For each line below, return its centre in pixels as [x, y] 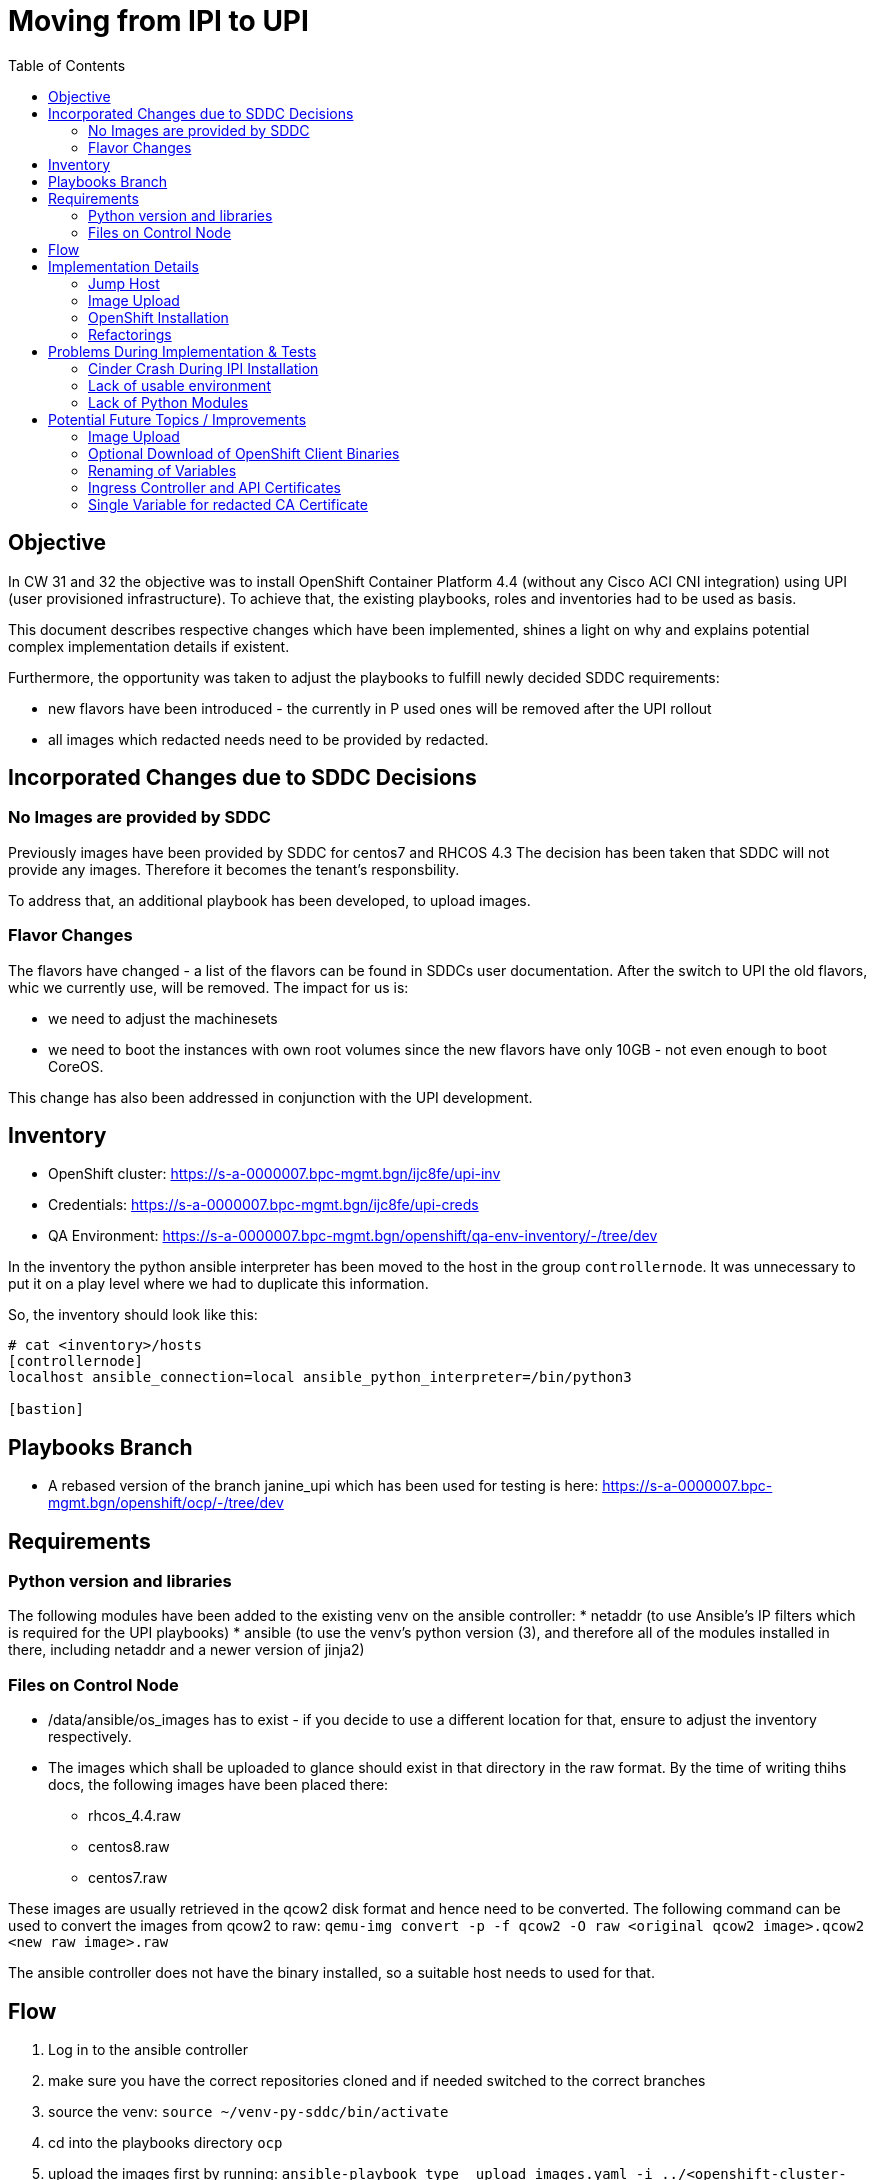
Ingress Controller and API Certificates [214, 487]
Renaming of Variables [162, 470]
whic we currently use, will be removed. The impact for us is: [208, 987]
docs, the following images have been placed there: [218, 1785]
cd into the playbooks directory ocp [165, 2143]
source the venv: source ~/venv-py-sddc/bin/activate [248, 2112]
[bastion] [46, 1409]
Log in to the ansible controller [148, 2050]
